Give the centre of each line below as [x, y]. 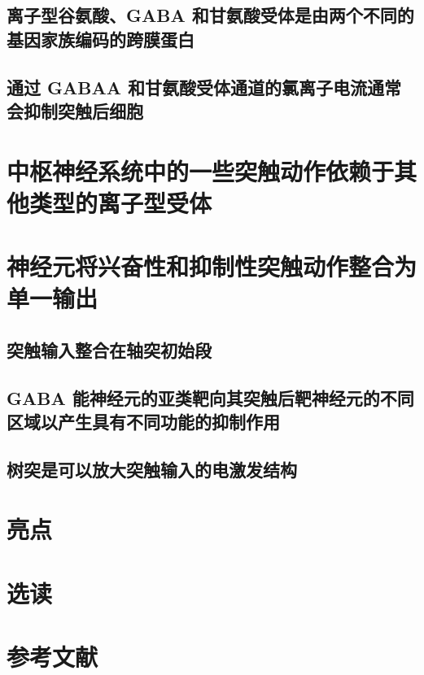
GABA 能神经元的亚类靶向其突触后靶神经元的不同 [210, 397]
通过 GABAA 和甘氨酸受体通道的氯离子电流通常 [204, 87]
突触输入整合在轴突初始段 [109, 349]
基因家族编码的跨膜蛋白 [101, 39]
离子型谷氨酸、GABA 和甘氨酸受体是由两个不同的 [210, 15]
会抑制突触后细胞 [75, 110]
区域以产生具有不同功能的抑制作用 [143, 422]
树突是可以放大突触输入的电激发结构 [152, 469]
